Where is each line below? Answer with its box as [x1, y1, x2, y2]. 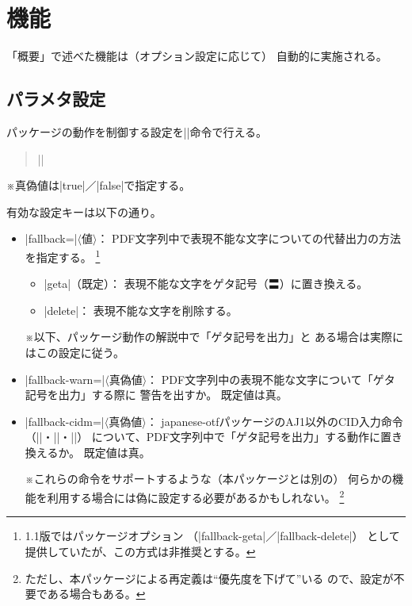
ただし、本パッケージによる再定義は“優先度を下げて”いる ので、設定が [25, 570, 394, 586]
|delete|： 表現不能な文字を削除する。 [44, 301, 238, 318]
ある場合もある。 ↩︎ [47, 585, 146, 602]
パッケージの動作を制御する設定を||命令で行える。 [6, 123, 268, 140]
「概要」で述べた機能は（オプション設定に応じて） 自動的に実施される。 [6, 48, 387, 64]
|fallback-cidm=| [25, 412, 105, 429]
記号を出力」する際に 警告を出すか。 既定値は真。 [25, 386, 288, 403]
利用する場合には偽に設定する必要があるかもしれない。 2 [47, 487, 345, 505]
